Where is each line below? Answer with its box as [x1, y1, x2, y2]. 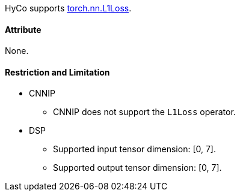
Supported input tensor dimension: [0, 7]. [53, 144, 216, 155]
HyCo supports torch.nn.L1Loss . [5, 3, 132, 13]
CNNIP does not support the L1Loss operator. [53, 107, 236, 117]
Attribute [5, 24, 42, 35]
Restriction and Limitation [5, 67, 110, 77]
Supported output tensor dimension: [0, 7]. [53, 162, 222, 173]
